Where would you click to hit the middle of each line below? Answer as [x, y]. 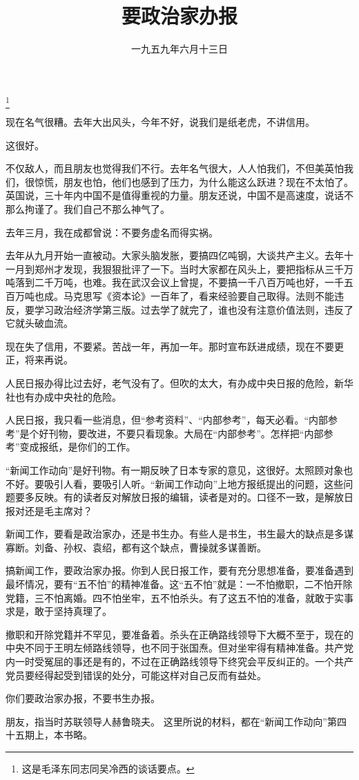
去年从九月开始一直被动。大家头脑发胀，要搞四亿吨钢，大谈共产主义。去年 [175, 255]
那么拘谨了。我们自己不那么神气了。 [88, 209]
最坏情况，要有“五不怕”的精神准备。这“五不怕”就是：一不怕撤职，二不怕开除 [179, 584]
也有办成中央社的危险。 [68, 396]
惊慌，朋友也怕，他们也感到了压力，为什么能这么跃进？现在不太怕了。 [194, 181]
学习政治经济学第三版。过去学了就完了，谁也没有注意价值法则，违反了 [194, 309]
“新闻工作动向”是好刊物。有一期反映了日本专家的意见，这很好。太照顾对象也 [179, 469]
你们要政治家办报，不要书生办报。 [83, 698]
